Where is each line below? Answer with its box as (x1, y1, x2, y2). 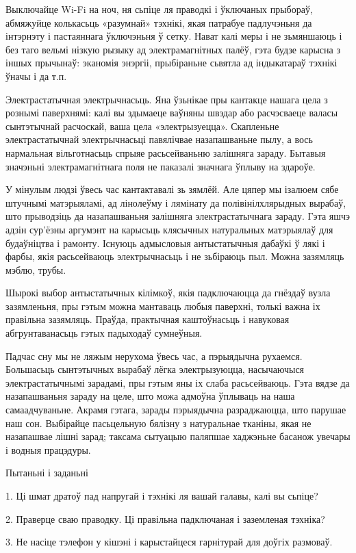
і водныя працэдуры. (5, 442, 91, 456)
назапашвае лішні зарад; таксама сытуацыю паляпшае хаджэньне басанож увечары (5, 429, 351, 443)
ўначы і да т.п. (5, 68, 67, 83)
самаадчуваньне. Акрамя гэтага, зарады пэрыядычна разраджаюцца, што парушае (5, 402, 346, 417)
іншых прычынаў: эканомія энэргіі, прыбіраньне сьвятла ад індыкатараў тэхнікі (5, 55, 338, 70)
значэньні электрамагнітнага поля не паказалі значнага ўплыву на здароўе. (5, 159, 316, 173)
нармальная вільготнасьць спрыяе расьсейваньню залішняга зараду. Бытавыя (5, 145, 326, 159)
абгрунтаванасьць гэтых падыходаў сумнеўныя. (5, 326, 203, 340)
